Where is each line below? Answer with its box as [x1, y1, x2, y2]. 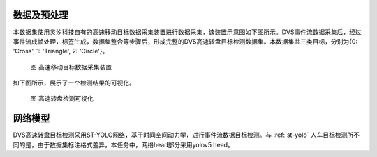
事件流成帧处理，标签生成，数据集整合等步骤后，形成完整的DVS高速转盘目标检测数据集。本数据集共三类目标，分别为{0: [13, 37, 358, 45]
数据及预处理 [13, 9, 68, 21]
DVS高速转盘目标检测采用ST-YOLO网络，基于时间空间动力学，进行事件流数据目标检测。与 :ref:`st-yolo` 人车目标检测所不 [13, 131, 360, 139]
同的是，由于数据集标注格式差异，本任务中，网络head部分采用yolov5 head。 [13, 140, 234, 149]
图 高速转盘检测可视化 [30, 94, 94, 103]
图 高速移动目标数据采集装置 [30, 63, 112, 71]
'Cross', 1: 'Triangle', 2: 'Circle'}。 [13, 47, 109, 56]
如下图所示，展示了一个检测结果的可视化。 [13, 78, 135, 87]
